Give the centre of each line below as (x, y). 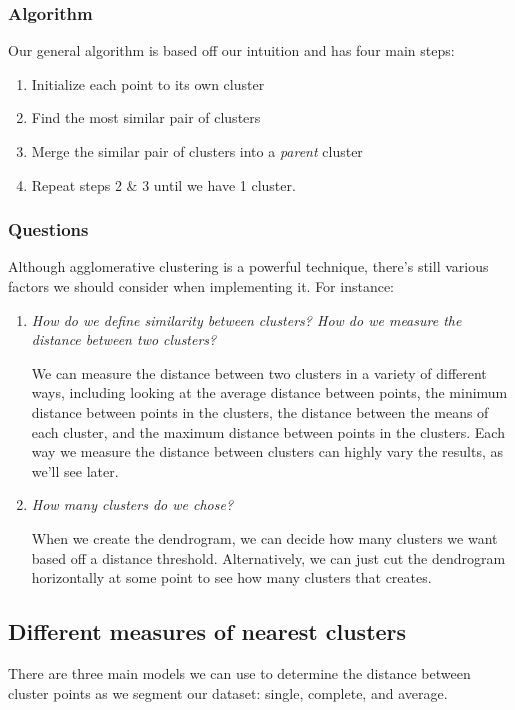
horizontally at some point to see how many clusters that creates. (231, 577)
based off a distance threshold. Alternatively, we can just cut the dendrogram (268, 557)
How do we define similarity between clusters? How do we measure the (246, 319)
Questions (48, 229)
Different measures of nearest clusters (207, 631)
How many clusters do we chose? (132, 504)
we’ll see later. (75, 470)
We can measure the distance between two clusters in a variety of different (259, 372)
